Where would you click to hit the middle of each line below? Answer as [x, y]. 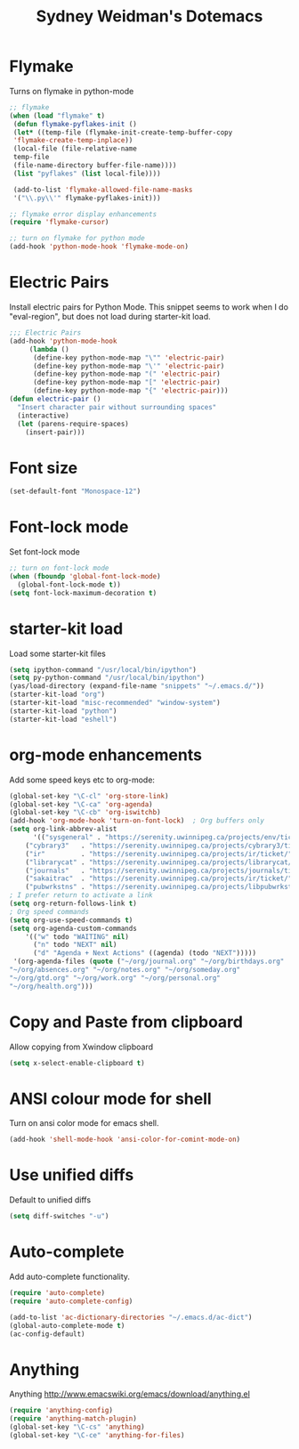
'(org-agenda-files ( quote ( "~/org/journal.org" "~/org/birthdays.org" [149, 962]
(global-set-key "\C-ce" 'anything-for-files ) [97, 1435]
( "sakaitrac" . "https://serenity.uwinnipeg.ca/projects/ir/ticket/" [159, 878]
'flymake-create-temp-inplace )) [73, 141]
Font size [44, 468]
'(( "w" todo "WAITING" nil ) [77, 936]
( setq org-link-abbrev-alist [63, 830]
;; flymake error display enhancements [83, 214]
